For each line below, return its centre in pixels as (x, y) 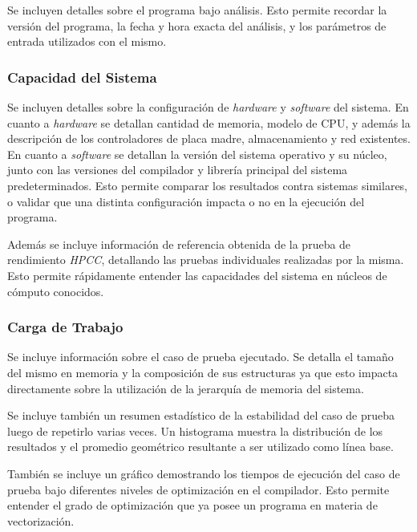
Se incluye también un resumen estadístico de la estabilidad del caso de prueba (201, 415)
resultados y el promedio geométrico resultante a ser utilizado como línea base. (200, 447)
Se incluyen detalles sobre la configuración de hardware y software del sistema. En (208, 107)
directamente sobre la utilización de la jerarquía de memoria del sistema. (186, 388)
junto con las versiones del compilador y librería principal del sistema (178, 170)
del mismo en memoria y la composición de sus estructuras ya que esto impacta (203, 372)
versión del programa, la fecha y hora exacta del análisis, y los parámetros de (197, 25)
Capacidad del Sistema (82, 77)
